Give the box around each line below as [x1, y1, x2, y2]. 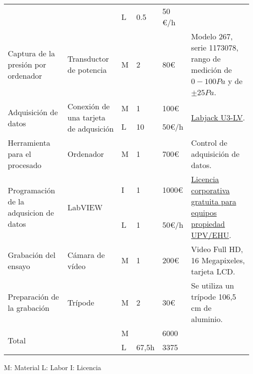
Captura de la [8, 47, 55, 59]
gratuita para [191, 196, 236, 207]
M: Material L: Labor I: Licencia [4, 362, 101, 372]
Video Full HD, [191, 243, 243, 255]
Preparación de [8, 291, 59, 302]
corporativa [191, 185, 230, 196]
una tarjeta [67, 112, 106, 123]
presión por [8, 58, 46, 70]
